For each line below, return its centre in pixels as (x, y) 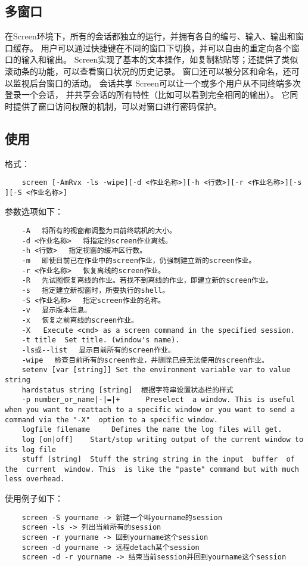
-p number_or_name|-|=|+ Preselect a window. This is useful (158, 400)
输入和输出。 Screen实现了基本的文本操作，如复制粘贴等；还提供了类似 (160, 59)
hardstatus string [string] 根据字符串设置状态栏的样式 (127, 390)
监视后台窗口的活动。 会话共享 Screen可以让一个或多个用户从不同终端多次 (157, 83)
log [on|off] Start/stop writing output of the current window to (163, 439)
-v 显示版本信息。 (57, 310)
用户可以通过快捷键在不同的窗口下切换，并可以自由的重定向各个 (166, 47)
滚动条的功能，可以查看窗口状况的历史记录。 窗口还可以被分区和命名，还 (148, 71)
